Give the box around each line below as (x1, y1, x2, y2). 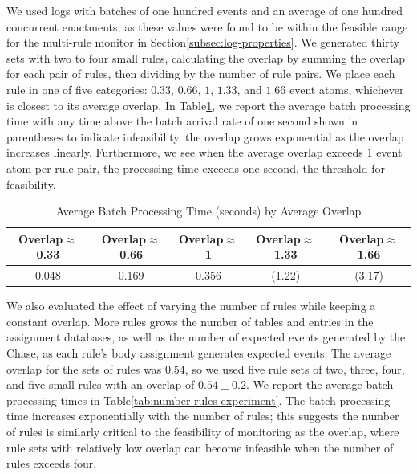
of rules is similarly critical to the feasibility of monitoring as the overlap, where (6, 423, 399, 439)
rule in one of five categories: (6, 80, 148, 97)
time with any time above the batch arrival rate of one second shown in (6, 112, 358, 129)
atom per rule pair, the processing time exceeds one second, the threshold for (6, 159, 385, 176)
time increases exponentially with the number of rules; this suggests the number (6, 407, 399, 424)
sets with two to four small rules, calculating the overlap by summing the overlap (6, 49, 406, 66)
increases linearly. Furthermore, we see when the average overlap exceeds (6, 144, 363, 161)
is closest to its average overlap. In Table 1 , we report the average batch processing (6, 96, 411, 113)
